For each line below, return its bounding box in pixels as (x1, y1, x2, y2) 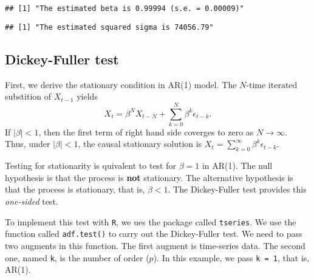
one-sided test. (5, 195, 58, 207)
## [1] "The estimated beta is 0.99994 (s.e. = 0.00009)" (5, 4, 244, 13)
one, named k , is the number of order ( (5, 251, 149, 264)
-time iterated (246, 78, 298, 90)
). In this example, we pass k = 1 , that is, (153, 251, 310, 264)
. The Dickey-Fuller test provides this (168, 183, 307, 196)
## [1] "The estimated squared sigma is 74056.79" (5, 22, 214, 32)
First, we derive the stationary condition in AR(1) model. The (5, 78, 237, 90)
